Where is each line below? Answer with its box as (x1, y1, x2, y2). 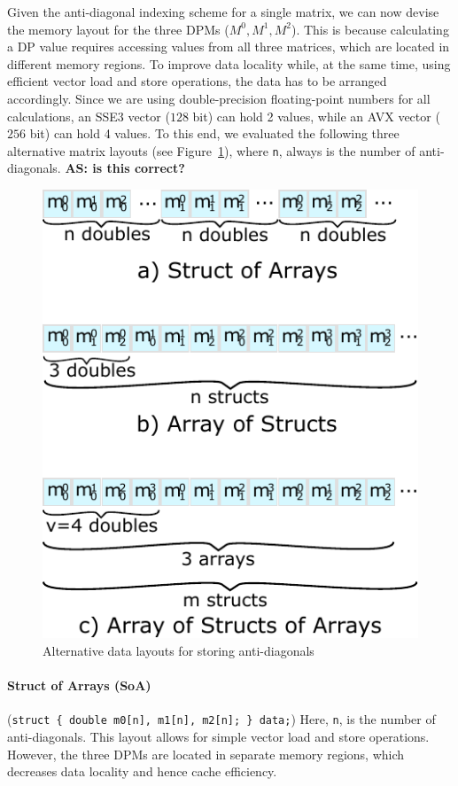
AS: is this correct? (65, 159, 185, 177)
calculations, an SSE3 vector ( (7, 106, 170, 125)
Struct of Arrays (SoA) (7, 676, 151, 695)
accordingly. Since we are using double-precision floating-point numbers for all (7, 89, 431, 107)
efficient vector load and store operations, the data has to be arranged (7, 72, 387, 90)
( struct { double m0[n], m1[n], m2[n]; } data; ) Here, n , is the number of (7, 710, 436, 728)
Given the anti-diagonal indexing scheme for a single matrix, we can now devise (7, 3, 439, 20)
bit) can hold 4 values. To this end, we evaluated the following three (29, 124, 400, 143)
